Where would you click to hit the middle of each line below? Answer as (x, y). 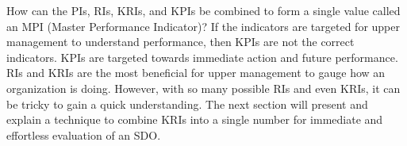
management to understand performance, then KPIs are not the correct (180, 42)
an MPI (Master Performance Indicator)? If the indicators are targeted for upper (203, 26)
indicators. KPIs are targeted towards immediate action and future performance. (202, 57)
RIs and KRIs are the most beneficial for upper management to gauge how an (196, 73)
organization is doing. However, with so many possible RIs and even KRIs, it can (203, 88)
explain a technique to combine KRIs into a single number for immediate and (195, 119)
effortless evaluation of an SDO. (84, 134)
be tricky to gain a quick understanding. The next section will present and (187, 104)
